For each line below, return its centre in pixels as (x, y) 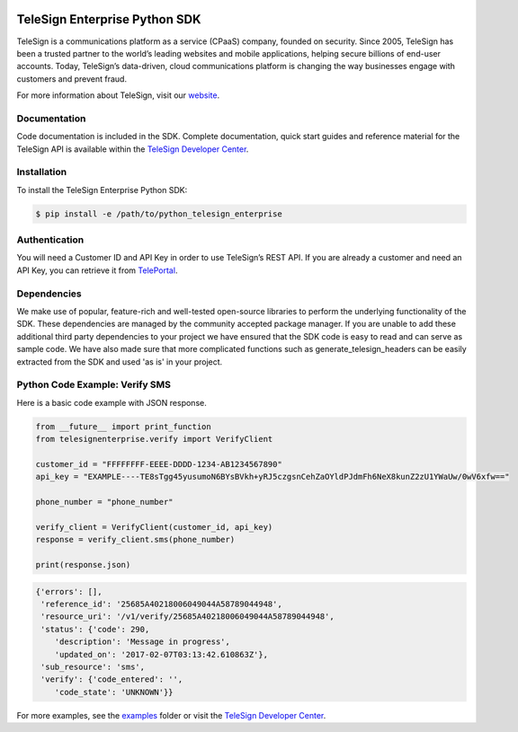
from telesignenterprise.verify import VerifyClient (154, 439)
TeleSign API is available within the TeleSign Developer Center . (133, 149)
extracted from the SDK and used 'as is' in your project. (120, 362)
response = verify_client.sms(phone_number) (135, 540)
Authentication (50, 240)
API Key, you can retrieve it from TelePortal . (97, 270)
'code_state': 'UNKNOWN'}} (114, 692)
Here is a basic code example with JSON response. (112, 402)
